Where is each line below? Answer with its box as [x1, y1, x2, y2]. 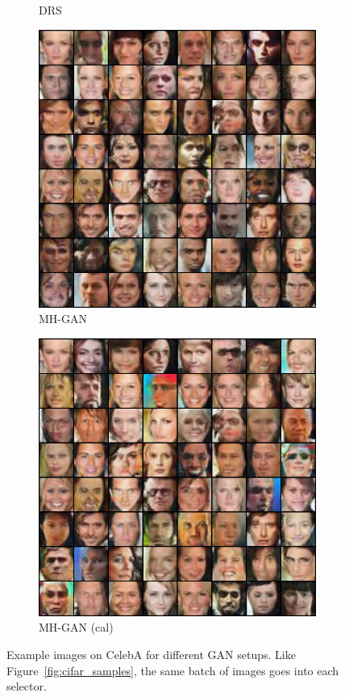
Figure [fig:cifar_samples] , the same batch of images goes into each [6, 661, 339, 678]
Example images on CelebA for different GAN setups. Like [6, 645, 296, 662]
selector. [6, 678, 47, 695]
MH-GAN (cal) [39, 619, 114, 636]
